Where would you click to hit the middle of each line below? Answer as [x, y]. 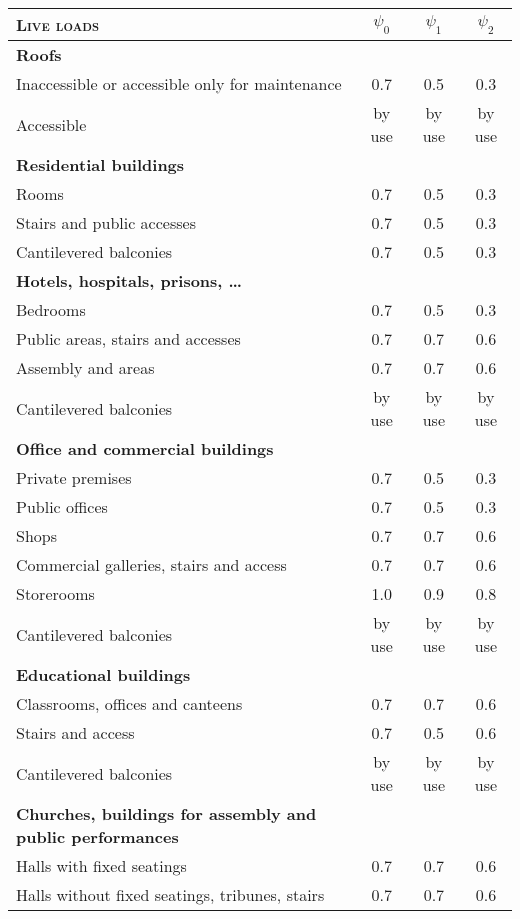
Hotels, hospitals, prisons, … [129, 280]
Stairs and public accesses [106, 222]
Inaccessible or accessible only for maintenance [179, 83]
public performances [97, 836]
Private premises [74, 477]
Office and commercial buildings [145, 448]
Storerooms [55, 593]
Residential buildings [100, 164]
